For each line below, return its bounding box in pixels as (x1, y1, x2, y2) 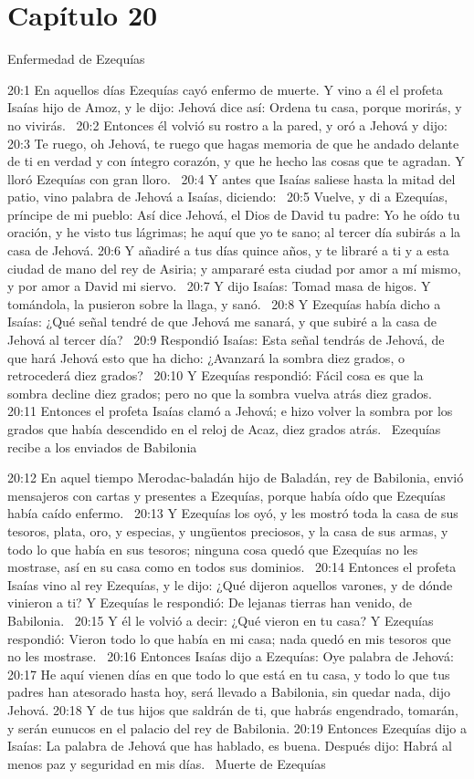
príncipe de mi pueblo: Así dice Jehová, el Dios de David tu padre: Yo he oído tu (7, 204, 460, 223)
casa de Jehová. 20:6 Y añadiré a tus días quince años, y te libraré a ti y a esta (7, 241, 449, 260)
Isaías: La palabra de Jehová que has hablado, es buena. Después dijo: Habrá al (7, 736, 452, 755)
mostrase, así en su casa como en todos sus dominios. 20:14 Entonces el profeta (7, 557, 457, 576)
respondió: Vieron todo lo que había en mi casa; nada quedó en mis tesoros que (7, 628, 451, 648)
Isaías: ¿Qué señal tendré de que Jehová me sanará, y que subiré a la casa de (7, 312, 437, 331)
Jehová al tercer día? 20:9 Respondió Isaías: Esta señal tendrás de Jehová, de (7, 330, 445, 349)
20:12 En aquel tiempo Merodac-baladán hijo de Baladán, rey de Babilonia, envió (7, 468, 464, 487)
